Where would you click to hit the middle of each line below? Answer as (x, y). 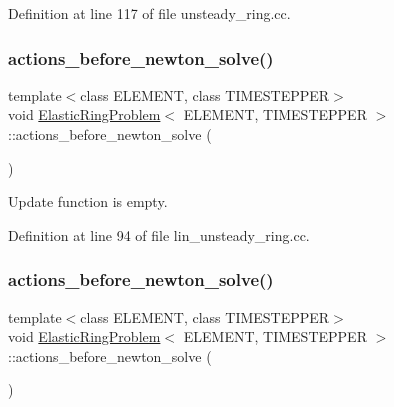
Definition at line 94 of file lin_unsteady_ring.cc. (159, 234)
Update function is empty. (88, 201)
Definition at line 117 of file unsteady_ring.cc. (149, 13)
